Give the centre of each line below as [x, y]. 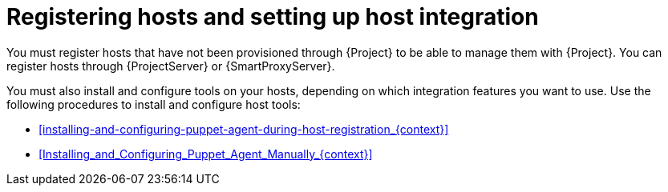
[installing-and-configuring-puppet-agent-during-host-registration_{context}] [244, 129]
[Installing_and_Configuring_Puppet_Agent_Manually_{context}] [206, 154]
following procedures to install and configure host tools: [154, 104]
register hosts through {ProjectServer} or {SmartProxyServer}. [171, 66]
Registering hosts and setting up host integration [273, 17]
